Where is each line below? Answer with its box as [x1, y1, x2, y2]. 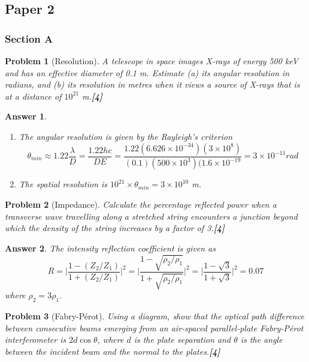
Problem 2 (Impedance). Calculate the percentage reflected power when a [5, 198, 277, 211]
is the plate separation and [134, 333, 231, 346]
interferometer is [5, 333, 66, 346]
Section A [5, 31, 53, 46]
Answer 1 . [5, 110, 47, 122]
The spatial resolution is [19, 178, 108, 190]
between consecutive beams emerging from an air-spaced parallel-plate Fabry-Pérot [5, 321, 304, 334]
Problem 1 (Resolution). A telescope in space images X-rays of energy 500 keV [5, 55, 299, 67]
